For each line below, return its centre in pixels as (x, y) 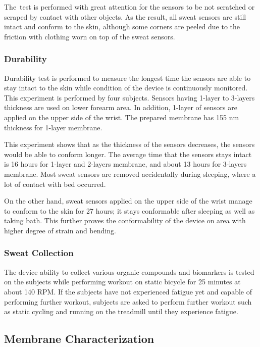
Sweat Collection (39, 253)
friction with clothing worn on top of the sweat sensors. (90, 36)
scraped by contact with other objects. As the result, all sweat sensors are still (125, 16)
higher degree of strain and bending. (60, 230)
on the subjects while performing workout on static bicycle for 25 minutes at (122, 282)
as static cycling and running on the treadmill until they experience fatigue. (121, 311)
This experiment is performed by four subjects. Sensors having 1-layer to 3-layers (129, 97)
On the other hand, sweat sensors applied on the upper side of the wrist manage (128, 201)
